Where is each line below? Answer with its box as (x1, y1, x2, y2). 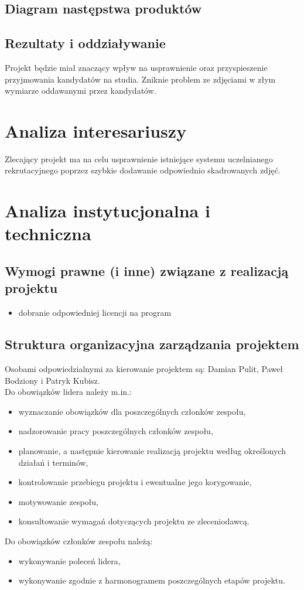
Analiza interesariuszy (5, 118, 187, 142)
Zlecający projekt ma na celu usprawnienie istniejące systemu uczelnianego (5, 152, 273, 165)
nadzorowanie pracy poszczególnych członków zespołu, (18, 425, 213, 437)
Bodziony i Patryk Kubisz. (5, 374, 100, 386)
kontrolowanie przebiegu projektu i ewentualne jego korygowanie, (18, 476, 252, 488)
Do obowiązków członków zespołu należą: (5, 534, 153, 547)
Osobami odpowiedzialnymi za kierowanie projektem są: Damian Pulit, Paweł (5, 363, 283, 375)
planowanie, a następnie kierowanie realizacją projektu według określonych (18, 445, 286, 456)
